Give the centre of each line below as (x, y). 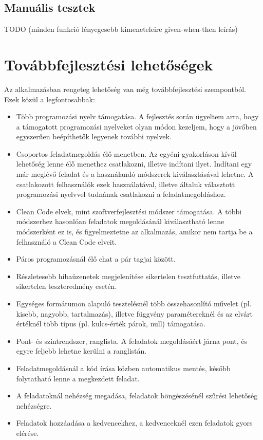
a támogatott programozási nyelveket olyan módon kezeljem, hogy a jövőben (136, 126)
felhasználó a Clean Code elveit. (67, 241)
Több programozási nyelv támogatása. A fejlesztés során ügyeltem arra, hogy (137, 116)
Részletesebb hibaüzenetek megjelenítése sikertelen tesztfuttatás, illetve (128, 276)
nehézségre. (34, 405)
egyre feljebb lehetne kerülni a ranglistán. (81, 351)
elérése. (27, 433)
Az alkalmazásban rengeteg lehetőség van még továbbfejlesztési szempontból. (125, 89)
